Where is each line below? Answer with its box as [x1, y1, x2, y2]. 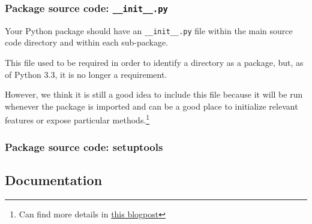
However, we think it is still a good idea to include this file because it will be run [5, 88, 303, 101]
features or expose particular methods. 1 [5, 112, 150, 126]
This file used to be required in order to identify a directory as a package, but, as [5, 56, 304, 69]
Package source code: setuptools [5, 139, 163, 154]
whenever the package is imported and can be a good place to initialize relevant [5, 99, 298, 112]
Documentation [5, 170, 103, 189]
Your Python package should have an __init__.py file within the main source [5, 24, 293, 37]
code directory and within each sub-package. [5, 36, 168, 49]
